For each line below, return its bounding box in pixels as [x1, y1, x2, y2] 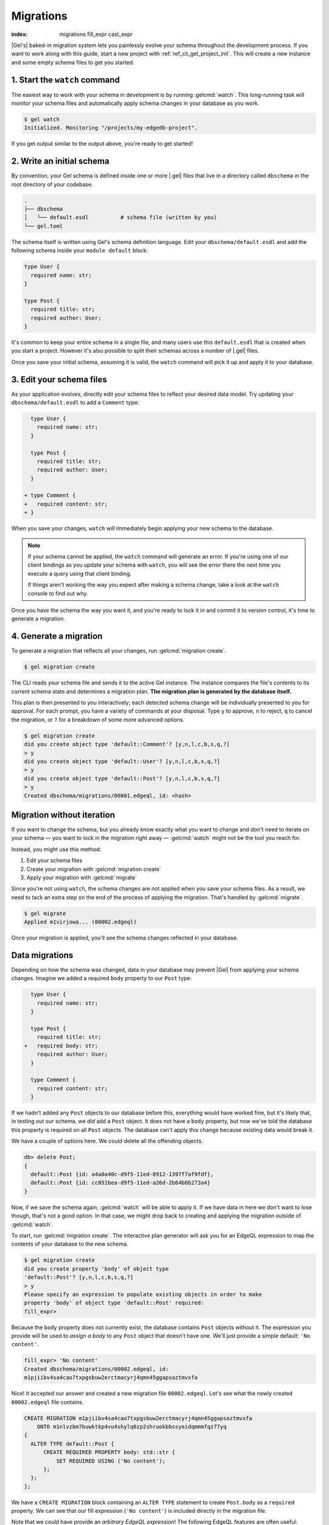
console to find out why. [27, 589, 88, 597]
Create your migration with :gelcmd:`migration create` [26, 865, 161, 872]
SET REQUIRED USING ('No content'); [55, 1457, 166, 1464]
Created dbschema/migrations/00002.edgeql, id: [24, 1365, 169, 1372]
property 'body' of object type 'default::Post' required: [24, 1299, 204, 1307]
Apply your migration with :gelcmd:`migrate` [26, 874, 137, 881]
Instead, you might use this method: [11, 845, 102, 853]
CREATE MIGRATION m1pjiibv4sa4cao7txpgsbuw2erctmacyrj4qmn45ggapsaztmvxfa [24, 1415, 253, 1421]
